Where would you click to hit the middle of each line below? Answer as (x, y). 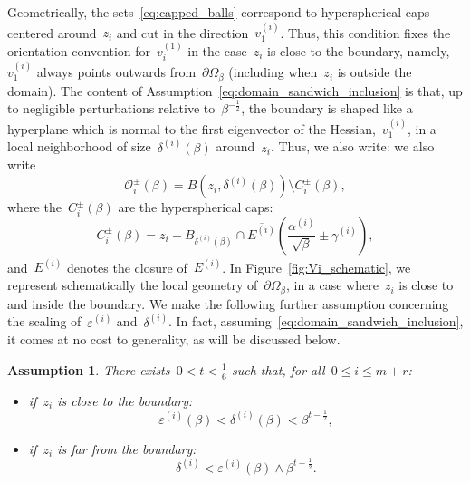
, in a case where (332, 285)
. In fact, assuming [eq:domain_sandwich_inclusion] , (316, 321)
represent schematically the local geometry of (133, 285)
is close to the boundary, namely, (359, 50)
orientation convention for (79, 50)
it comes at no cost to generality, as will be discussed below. (174, 339)
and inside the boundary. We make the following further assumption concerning (228, 303)
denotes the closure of (127, 267)
